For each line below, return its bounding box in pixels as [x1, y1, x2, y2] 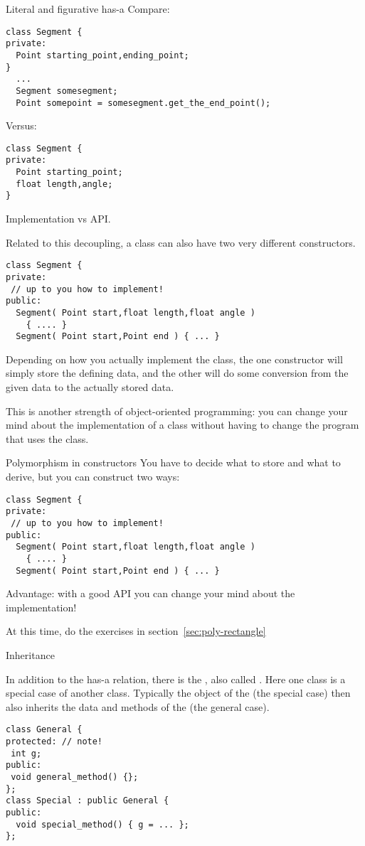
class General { [6, 724, 83, 735]
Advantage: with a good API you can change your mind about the [6, 586, 295, 601]
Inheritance [6, 647, 55, 662]
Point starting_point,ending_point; [16, 50, 189, 60]
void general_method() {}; [11, 771, 139, 782]
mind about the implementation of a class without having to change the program [6, 417, 359, 432]
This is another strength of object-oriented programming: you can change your [6, 403, 348, 418]
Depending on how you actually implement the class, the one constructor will [6, 351, 343, 366]
